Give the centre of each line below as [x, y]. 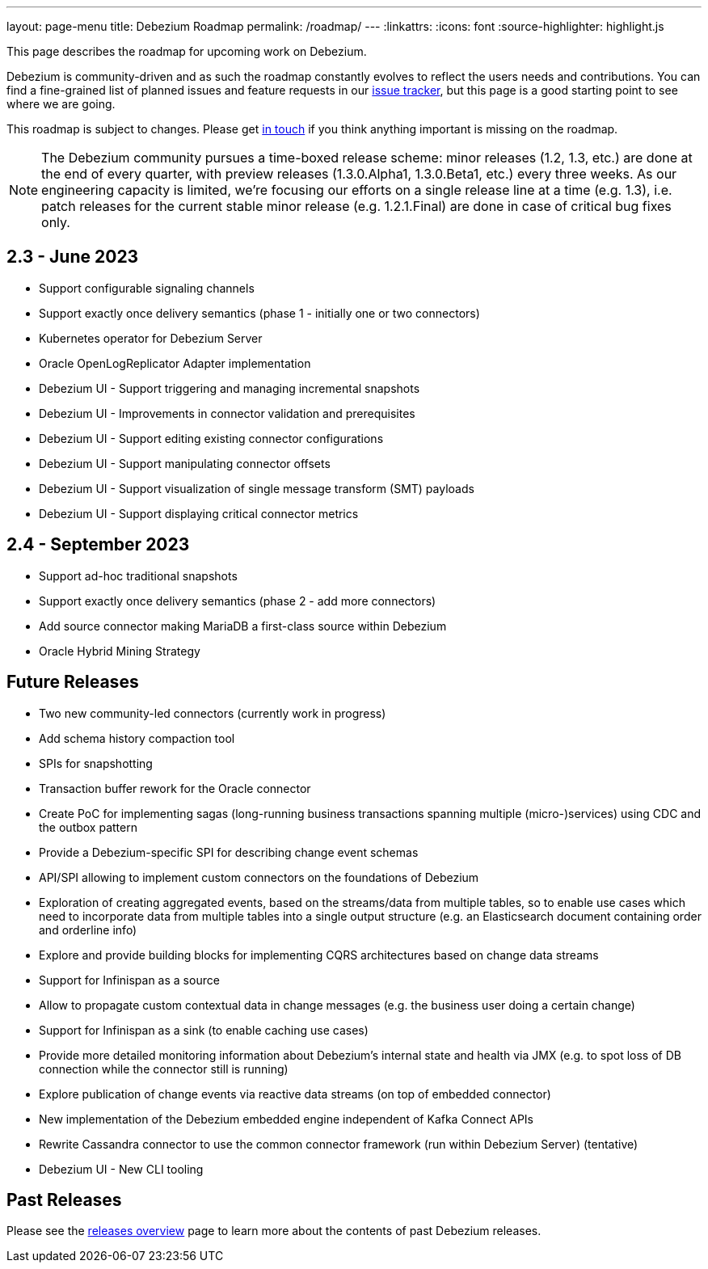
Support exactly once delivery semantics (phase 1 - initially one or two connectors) [259, 313]
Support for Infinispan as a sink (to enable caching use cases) [204, 1030]
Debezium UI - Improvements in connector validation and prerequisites [227, 413]
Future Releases [73, 682]
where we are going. [61, 104]
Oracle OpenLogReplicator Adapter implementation [175, 363]
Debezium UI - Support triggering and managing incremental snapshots [230, 388]
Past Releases [64, 1199]
